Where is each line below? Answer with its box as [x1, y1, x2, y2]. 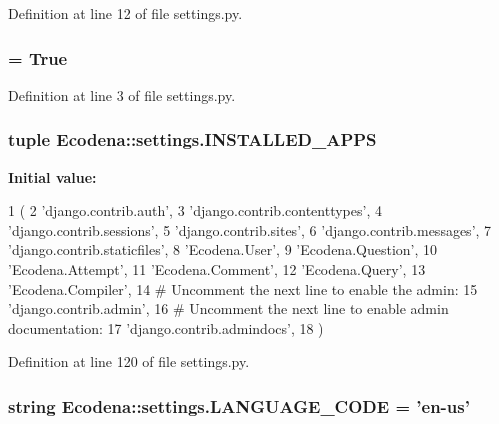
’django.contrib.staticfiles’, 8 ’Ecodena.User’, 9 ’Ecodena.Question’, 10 [8, 239, 438, 260]
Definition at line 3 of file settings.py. [8, 84, 236, 105]
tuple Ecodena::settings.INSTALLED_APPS [8, 127, 377, 152]
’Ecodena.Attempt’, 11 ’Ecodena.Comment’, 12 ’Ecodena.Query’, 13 [8, 259, 426, 279]
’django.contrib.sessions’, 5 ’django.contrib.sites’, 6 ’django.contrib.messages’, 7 [8, 219, 492, 240]
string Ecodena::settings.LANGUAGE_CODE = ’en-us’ [8, 393, 470, 418]
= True [8, 45, 68, 70]
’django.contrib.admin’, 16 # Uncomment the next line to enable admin [8, 298, 449, 319]
